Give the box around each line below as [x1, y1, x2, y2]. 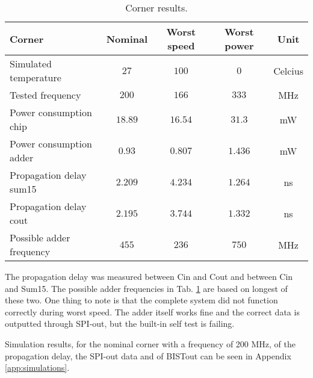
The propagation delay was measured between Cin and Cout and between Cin [5, 270, 293, 282]
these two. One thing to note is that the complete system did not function [5, 294, 278, 306]
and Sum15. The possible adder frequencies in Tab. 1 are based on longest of [5, 282, 288, 294]
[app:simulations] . [5, 361, 70, 374]
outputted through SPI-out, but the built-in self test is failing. [5, 317, 235, 330]
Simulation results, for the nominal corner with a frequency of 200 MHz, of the [5, 337, 296, 350]
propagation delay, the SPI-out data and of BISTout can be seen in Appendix [5, 349, 291, 362]
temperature [10, 70, 61, 84]
